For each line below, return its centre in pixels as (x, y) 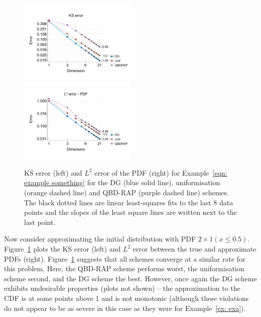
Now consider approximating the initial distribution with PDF (100, 239)
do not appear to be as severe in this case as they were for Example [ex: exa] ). (125, 308)
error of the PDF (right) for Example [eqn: (161, 172)
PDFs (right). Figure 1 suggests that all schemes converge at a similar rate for (125, 258)
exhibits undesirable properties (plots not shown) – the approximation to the (122, 288)
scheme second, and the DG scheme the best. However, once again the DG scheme (130, 278)
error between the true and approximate (194, 249)
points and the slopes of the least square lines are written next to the (130, 212)
